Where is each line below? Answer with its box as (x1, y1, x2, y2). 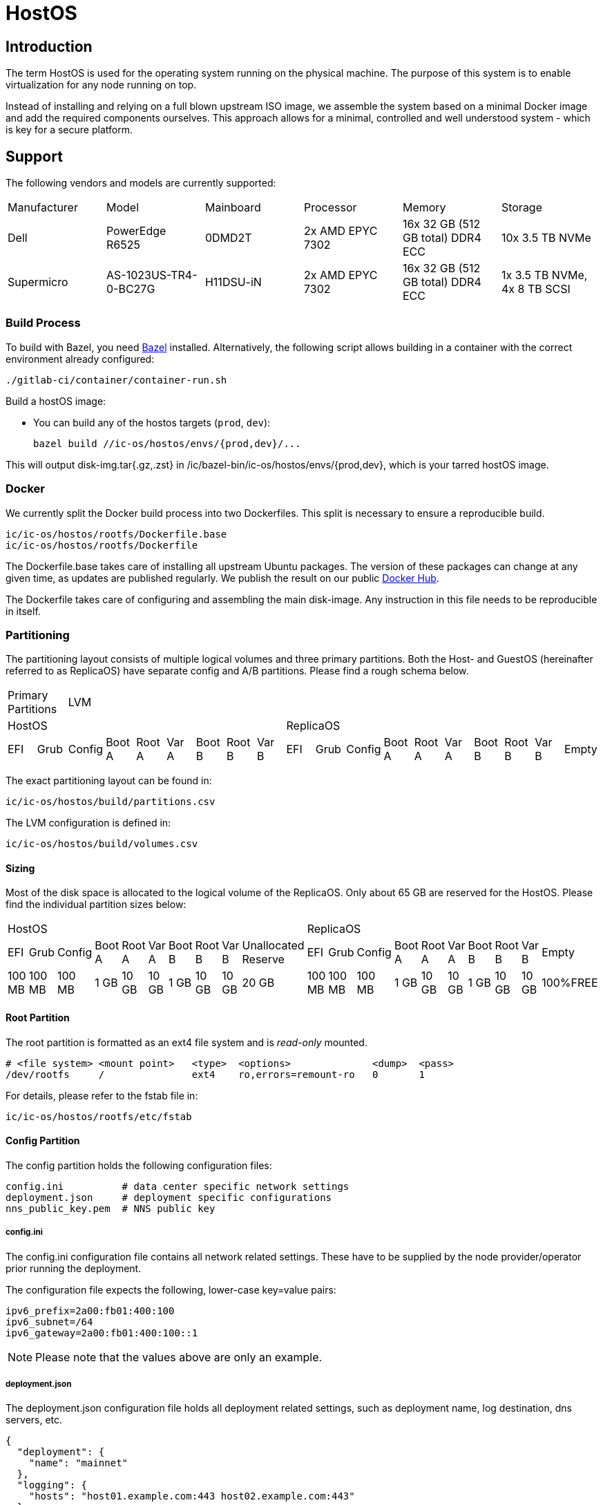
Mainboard (204, 200, 261, 215)
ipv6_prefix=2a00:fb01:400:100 (6, 1305, 175, 1316)
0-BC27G (106, 282, 155, 296)
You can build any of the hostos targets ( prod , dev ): (33, 416, 271, 428)
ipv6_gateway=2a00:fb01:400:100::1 (6, 1327, 198, 1338)
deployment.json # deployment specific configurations (6, 1191, 332, 1203)
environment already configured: (6, 352, 155, 365)
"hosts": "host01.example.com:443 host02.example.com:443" (28, 1490, 355, 1502)
